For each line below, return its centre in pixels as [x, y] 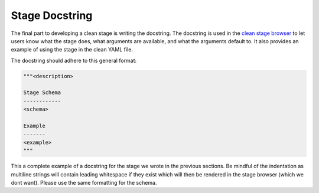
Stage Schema [42, 93]
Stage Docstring [52, 15]
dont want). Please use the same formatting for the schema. [84, 182]
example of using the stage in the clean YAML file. [72, 50]
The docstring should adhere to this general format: [74, 60]
